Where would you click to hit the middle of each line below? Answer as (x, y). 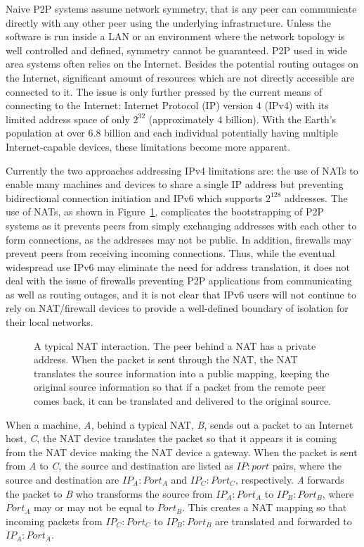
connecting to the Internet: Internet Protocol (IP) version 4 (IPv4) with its (167, 105)
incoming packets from (54, 521)
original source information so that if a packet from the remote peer (180, 387)
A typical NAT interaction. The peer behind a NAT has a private (175, 345)
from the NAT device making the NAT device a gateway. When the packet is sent (182, 452)
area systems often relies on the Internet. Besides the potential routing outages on (182, 64)
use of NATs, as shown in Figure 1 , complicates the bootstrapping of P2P (165, 212)
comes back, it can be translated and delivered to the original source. (183, 401)
